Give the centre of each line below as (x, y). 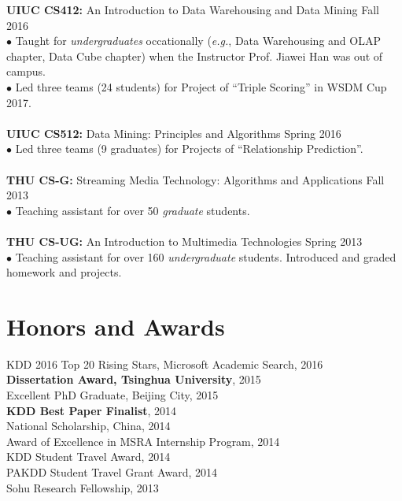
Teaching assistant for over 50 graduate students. (133, 210)
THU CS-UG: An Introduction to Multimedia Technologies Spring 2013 (184, 241)
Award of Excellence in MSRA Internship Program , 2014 (143, 441)
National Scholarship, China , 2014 (89, 426)
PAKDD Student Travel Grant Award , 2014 (112, 471)
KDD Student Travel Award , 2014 (89, 456)
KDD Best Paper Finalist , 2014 (92, 410)
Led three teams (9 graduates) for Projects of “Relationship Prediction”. (189, 148)
